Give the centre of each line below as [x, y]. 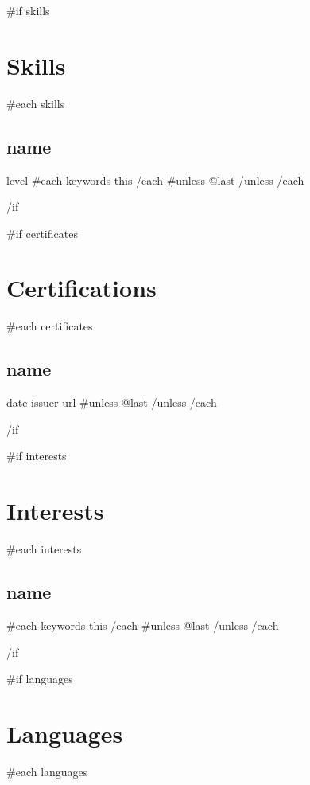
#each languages [47, 771]
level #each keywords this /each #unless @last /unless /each [155, 180]
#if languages [40, 679]
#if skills [28, 10]
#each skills [36, 103]
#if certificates [42, 233]
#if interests [37, 456]
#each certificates [50, 326]
